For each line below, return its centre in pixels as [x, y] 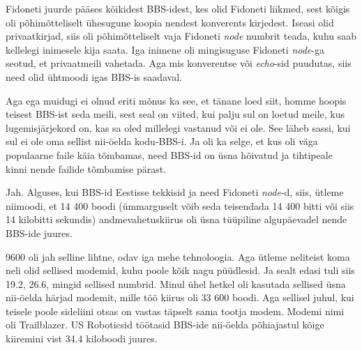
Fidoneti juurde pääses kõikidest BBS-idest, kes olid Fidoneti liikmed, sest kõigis [178, 8]
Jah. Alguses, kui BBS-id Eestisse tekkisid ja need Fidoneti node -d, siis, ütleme [175, 192]
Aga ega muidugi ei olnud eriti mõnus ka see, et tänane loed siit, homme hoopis [176, 100]
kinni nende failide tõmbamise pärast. [86, 168]
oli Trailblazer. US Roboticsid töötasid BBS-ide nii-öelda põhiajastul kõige [165, 325]
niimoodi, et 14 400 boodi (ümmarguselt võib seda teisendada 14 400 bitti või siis [180, 205]
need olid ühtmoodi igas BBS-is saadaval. [94, 76]
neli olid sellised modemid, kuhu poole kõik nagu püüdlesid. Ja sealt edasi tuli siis [180, 270]
